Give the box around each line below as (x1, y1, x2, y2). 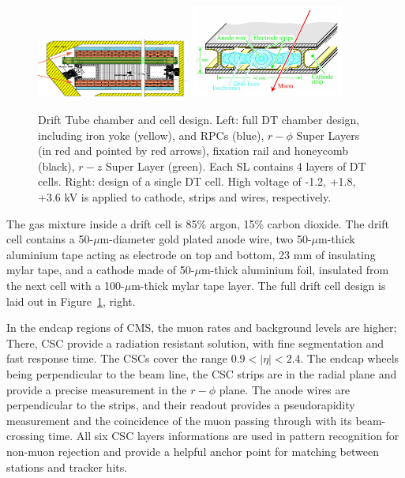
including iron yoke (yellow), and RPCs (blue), (38, 126, 264, 143)
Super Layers (296, 126, 360, 143)
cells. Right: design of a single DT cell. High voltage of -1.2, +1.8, (38, 173, 356, 190)
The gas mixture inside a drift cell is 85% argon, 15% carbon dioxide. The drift (6, 215, 389, 231)
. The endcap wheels (300, 350, 399, 367)
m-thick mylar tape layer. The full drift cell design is (131, 277, 386, 293)
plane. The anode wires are (219, 381, 351, 397)
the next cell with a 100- (6, 277, 125, 293)
